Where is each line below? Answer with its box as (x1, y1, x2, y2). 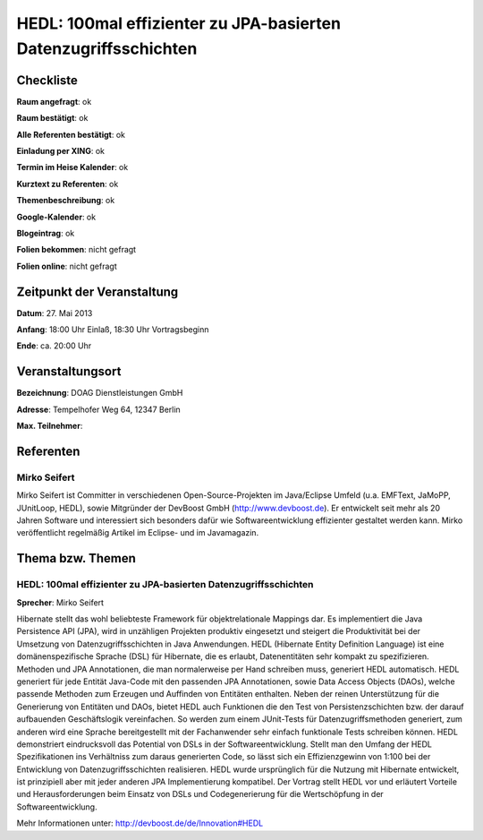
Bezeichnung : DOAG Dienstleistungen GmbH (16, 388, 183, 399)
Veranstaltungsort (16, 364, 122, 380)
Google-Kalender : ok (16, 211, 97, 222)
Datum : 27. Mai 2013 (16, 307, 93, 318)
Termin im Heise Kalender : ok (16, 162, 129, 173)
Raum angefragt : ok (16, 96, 92, 107)
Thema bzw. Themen (16, 551, 136, 566)
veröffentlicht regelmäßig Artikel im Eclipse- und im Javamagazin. (16, 527, 259, 538)
